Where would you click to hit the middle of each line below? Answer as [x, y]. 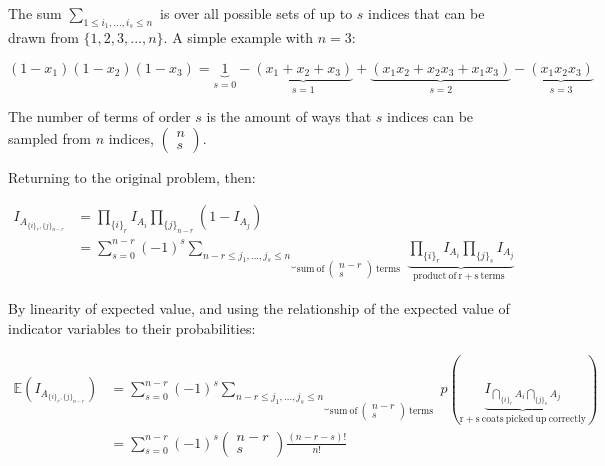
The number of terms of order [99, 116]
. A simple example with [238, 37]
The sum [35, 13]
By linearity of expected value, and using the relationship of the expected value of [259, 307]
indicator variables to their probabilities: [132, 327]
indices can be [430, 116]
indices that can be [426, 13]
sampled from [49, 137]
